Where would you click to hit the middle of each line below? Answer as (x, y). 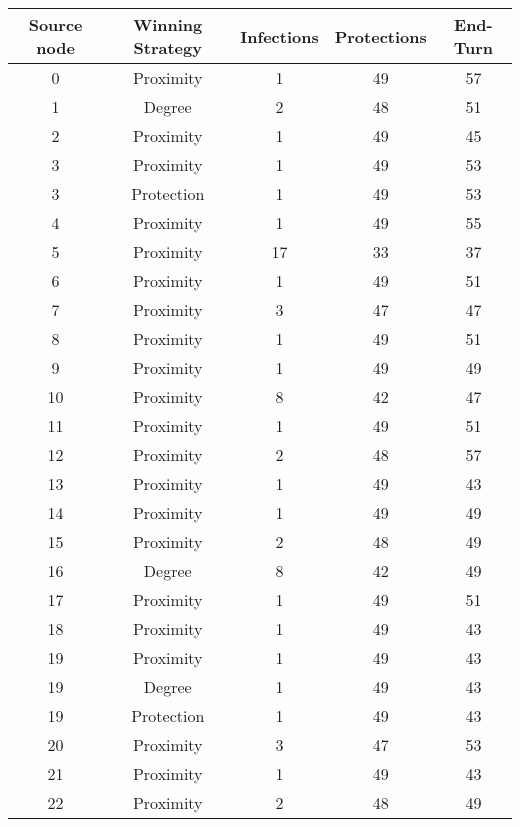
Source (55, 24)
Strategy (167, 47)
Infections (279, 36)
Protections (380, 36)
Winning (168, 24)
